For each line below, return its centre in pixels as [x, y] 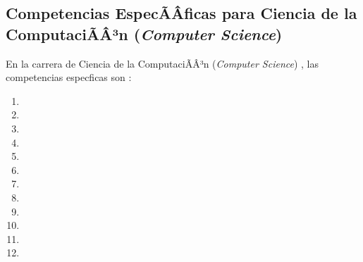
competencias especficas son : [69, 77]
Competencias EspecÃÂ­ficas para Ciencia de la [181, 13]
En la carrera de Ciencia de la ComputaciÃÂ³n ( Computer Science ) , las [162, 63]
